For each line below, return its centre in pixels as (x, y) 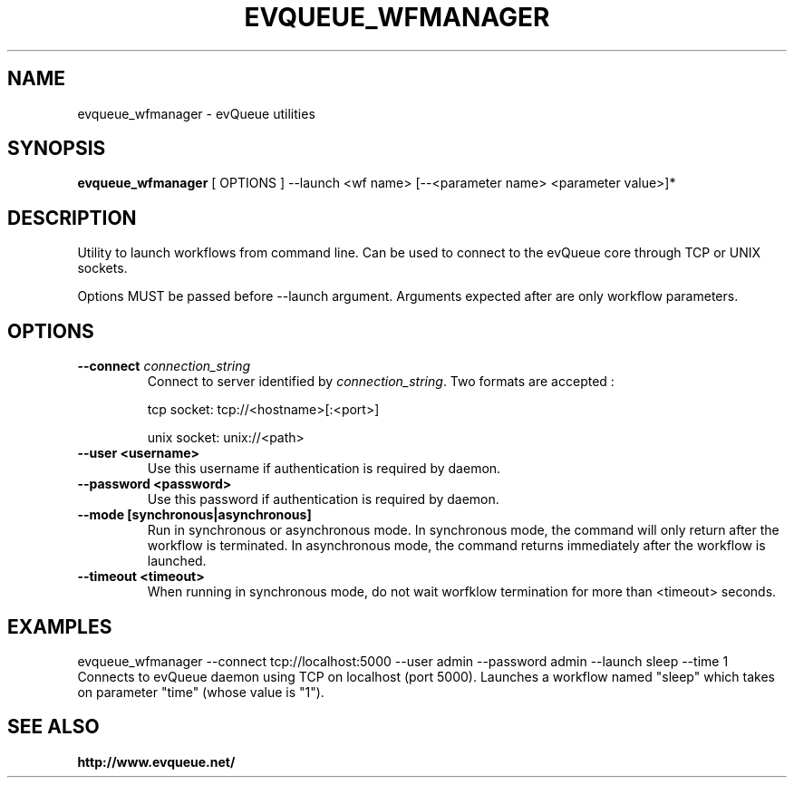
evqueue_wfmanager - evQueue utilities (196, 113)
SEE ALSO (53, 727)
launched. (177, 561)
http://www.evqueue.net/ (156, 761)
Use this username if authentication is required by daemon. (324, 469)
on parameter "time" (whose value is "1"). (201, 692)
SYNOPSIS (57, 149)
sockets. (102, 268)
